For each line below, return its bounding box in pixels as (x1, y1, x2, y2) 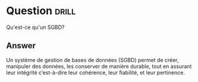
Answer (6, 41, 36, 51)
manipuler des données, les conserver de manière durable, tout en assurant (6, 63, 192, 70)
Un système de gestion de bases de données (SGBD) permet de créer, (6, 56, 180, 63)
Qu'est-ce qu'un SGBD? (6, 24, 65, 31)
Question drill (6, 4, 76, 18)
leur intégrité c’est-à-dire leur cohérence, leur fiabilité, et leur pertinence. (6, 69, 186, 76)
